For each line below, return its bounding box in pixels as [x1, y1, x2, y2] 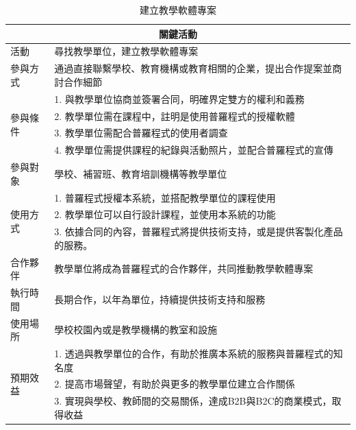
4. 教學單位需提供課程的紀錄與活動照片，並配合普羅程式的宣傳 [54, 143, 333, 157]
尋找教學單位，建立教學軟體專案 [54, 44, 199, 58]
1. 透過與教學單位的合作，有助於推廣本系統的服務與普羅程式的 [54, 346, 333, 360]
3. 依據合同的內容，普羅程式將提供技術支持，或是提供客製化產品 [54, 224, 343, 239]
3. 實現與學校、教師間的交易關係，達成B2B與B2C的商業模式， [54, 394, 332, 408]
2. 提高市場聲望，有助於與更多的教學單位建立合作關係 [54, 377, 295, 391]
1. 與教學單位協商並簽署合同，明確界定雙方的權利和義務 [54, 91, 305, 106]
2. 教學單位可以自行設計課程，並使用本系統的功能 [54, 207, 276, 222]
